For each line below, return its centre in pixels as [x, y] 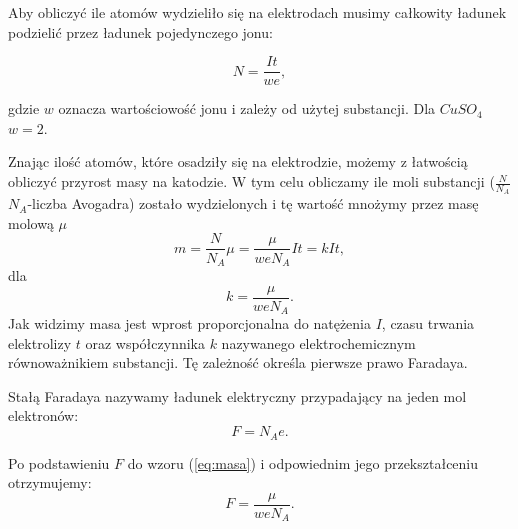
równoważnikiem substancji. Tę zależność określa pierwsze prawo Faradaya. [238, 362]
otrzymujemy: [50, 482]
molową [31, 222]
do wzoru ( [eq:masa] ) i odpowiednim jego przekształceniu [303, 462]
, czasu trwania [428, 323]
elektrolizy [40, 342]
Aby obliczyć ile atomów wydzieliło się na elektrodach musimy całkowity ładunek [257, 12]
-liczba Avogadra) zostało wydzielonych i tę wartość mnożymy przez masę [253, 203]
